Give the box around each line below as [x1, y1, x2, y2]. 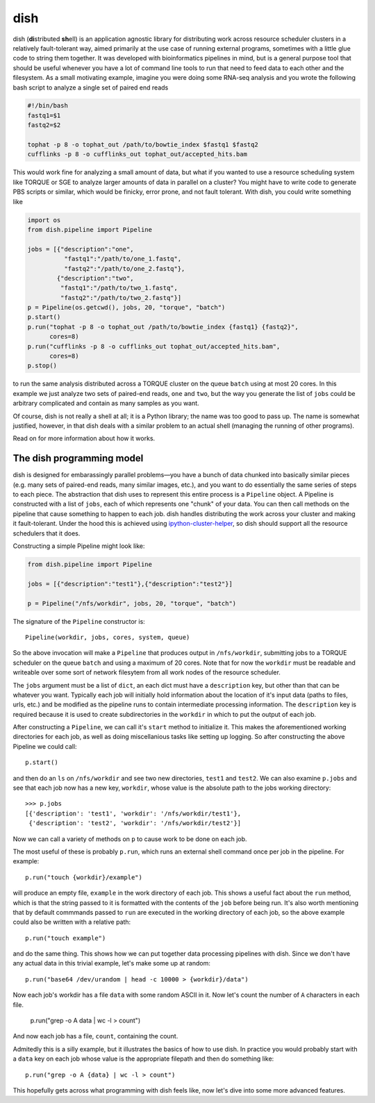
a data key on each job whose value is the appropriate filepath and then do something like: [12, 1054, 274, 1063]
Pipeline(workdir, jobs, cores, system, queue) [25, 633, 190, 641]
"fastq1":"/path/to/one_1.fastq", [63, 255, 182, 263]
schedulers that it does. [12, 529, 81, 538]
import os [27, 216, 61, 224]
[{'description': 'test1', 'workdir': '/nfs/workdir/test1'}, [25, 809, 242, 818]
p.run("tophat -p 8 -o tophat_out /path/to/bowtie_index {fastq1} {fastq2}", [27, 323, 299, 331]
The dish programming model [12, 452, 144, 465]
